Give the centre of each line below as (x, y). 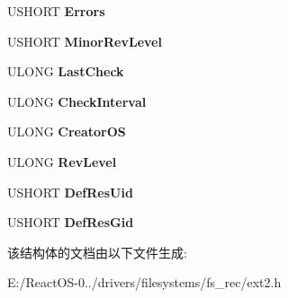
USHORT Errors (56, 11)
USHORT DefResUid (70, 192)
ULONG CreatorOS (67, 131)
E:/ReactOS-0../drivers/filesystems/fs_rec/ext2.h (144, 282)
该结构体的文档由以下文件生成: (97, 252)
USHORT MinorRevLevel (85, 41)
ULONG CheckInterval (77, 101)
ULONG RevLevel (62, 161)
